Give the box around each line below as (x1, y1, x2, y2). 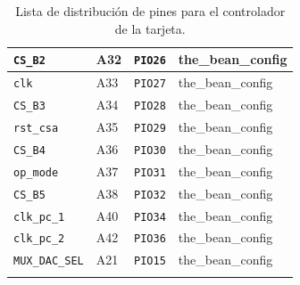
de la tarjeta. (114, 19, 186, 37)
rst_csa (13, 121, 59, 134)
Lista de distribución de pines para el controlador (15, 2, 286, 20)
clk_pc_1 (13, 210, 65, 224)
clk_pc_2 (13, 232, 65, 246)
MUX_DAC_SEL (13, 255, 84, 268)
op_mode (13, 166, 59, 179)
